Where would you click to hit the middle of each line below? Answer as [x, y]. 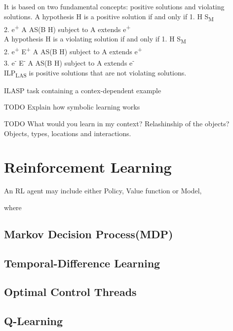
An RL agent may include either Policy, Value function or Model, [103, 191]
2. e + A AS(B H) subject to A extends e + [67, 28]
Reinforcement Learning [88, 167]
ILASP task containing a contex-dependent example [83, 90]
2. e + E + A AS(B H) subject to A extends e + [73, 51]
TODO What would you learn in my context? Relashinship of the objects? [117, 123]
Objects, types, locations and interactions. [68, 133]
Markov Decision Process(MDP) [89, 234]
